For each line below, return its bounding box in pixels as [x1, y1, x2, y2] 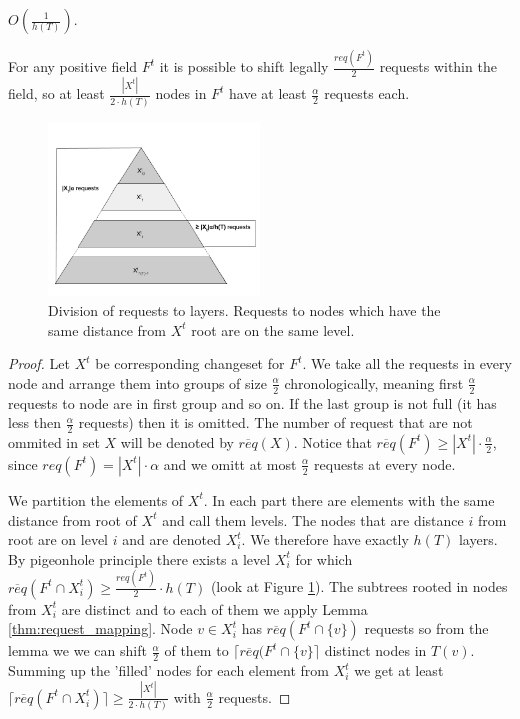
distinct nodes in [324, 640, 427, 661]
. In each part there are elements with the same [203, 489, 495, 510]
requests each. [324, 83, 410, 104]
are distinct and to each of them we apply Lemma [61, 598, 368, 619]
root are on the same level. [191, 319, 355, 340]
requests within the [379, 56, 497, 77]
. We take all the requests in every [302, 353, 512, 374]
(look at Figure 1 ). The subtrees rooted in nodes [210, 576, 508, 597]
